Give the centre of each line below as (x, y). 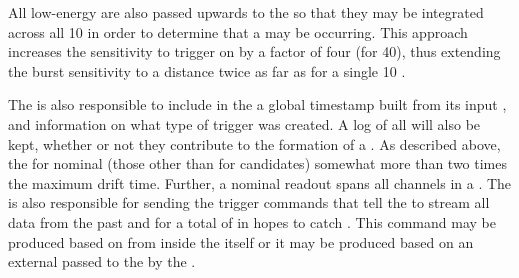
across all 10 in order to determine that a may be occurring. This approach (238, 31)
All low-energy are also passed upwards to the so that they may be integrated (246, 12)
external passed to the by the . (102, 261)
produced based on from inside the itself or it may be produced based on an (241, 241)
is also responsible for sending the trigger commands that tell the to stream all (249, 202)
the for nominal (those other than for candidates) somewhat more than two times (258, 163)
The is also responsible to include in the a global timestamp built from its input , (257, 104)
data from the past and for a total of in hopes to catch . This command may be (252, 221)
